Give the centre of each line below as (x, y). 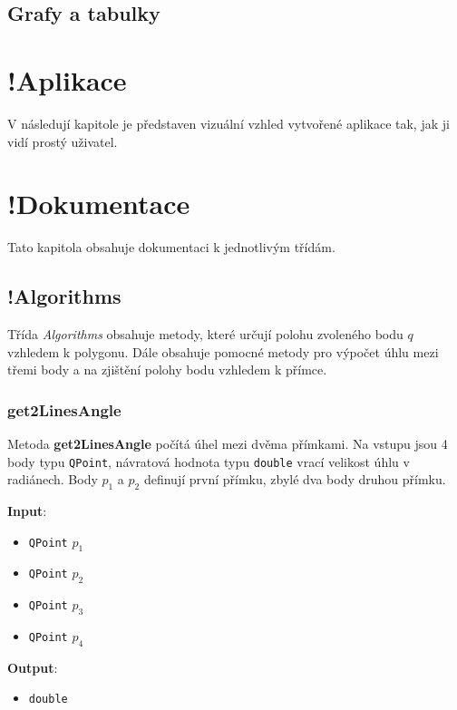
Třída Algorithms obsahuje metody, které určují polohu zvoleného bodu (205, 334)
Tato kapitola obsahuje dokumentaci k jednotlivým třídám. (171, 247)
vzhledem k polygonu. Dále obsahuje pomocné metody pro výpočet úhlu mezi (223, 351)
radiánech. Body (53, 479)
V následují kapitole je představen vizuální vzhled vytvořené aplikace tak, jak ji (228, 123)
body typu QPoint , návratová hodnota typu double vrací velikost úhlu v (209, 461)
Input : (27, 511)
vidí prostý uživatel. (63, 141)
